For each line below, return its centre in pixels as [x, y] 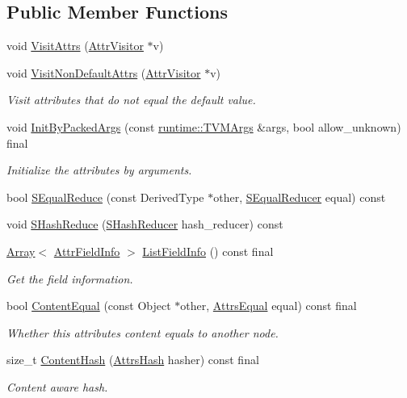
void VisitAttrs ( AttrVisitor [75, 46]
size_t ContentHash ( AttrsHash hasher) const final [133, 360]
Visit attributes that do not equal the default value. [131, 100]
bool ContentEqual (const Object [89, 306]
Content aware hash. [57, 386]
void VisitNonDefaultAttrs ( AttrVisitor [104, 72]
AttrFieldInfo [87, 251]
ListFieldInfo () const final [208, 251]
